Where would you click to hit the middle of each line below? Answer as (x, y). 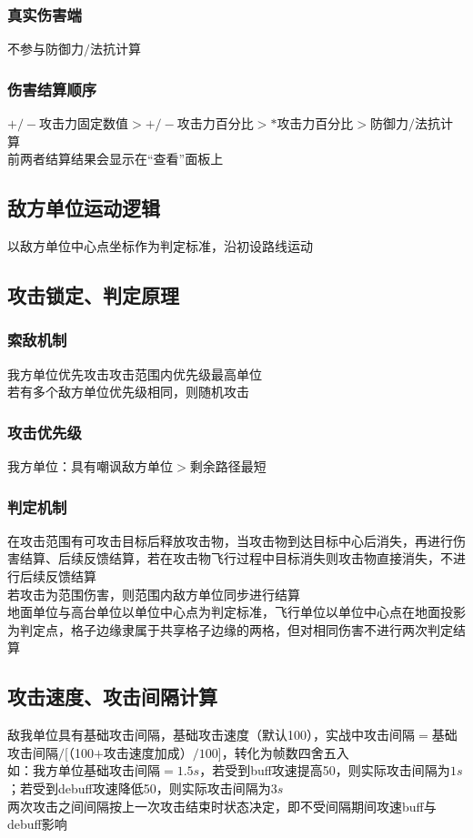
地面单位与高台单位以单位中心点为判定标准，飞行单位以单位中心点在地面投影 (236, 612)
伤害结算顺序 (52, 89)
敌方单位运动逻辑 (84, 208)
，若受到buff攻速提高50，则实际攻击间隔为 (325, 770)
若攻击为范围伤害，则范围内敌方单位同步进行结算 (154, 594)
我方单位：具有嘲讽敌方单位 (90, 466)
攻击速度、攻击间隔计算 (112, 697)
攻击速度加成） (148, 752)
